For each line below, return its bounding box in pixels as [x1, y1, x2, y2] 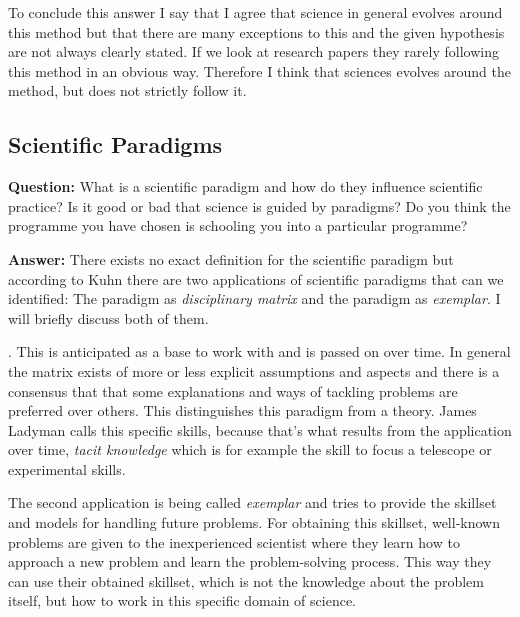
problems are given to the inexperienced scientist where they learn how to [8, 531, 460, 552]
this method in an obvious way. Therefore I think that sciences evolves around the [8, 60, 511, 81]
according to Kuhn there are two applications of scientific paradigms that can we [8, 268, 504, 289]
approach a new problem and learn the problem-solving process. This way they [8, 551, 492, 572]
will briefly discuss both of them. [8, 307, 209, 328]
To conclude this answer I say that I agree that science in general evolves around [8, 2, 503, 22]
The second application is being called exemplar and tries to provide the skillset [8, 492, 497, 513]
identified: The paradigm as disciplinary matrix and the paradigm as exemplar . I [8, 288, 501, 309]
